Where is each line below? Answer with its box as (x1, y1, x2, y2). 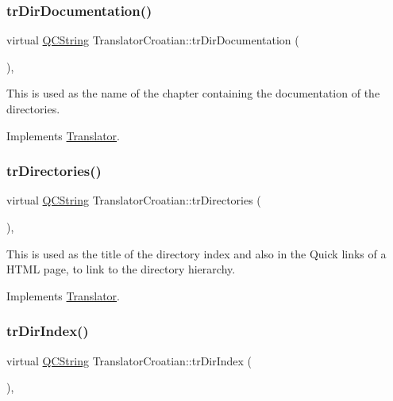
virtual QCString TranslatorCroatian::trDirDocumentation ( (6, 32, 299, 48)
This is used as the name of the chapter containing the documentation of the (6, 85, 380, 101)
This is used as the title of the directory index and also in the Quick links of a (6, 245, 387, 262)
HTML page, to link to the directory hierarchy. (6, 261, 236, 277)
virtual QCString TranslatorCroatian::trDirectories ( (6, 192, 261, 208)
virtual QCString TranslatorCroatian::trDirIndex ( (6, 352, 252, 369)
